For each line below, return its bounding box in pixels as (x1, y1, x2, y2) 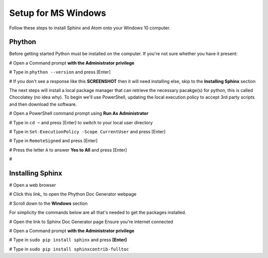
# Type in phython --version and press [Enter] (9, 69, 111, 75)
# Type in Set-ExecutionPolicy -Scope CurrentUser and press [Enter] (9, 128, 166, 134)
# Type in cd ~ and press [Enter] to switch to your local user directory (9, 119, 153, 125)
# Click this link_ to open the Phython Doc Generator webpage (9, 191, 136, 197)
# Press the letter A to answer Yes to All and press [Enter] (9, 147, 127, 153)
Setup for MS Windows (9, 7, 106, 18)
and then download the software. (9, 101, 77, 107)
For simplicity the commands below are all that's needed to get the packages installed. (9, 209, 186, 216)
